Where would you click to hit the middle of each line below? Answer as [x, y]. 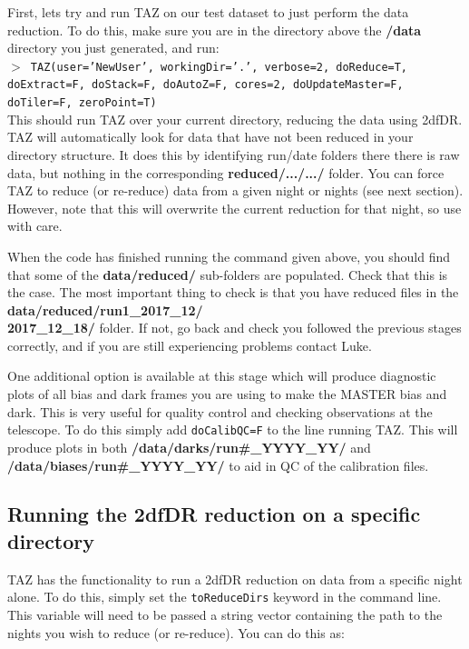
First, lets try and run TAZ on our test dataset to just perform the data [208, 12]
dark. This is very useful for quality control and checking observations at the [220, 411]
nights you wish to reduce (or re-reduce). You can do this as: [176, 632]
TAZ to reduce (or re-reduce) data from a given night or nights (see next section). [235, 190]
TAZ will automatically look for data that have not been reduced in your [210, 137]
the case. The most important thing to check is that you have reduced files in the [233, 292]
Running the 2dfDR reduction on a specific [214, 514]
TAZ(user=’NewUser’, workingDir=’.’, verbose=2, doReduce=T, [219, 67]
